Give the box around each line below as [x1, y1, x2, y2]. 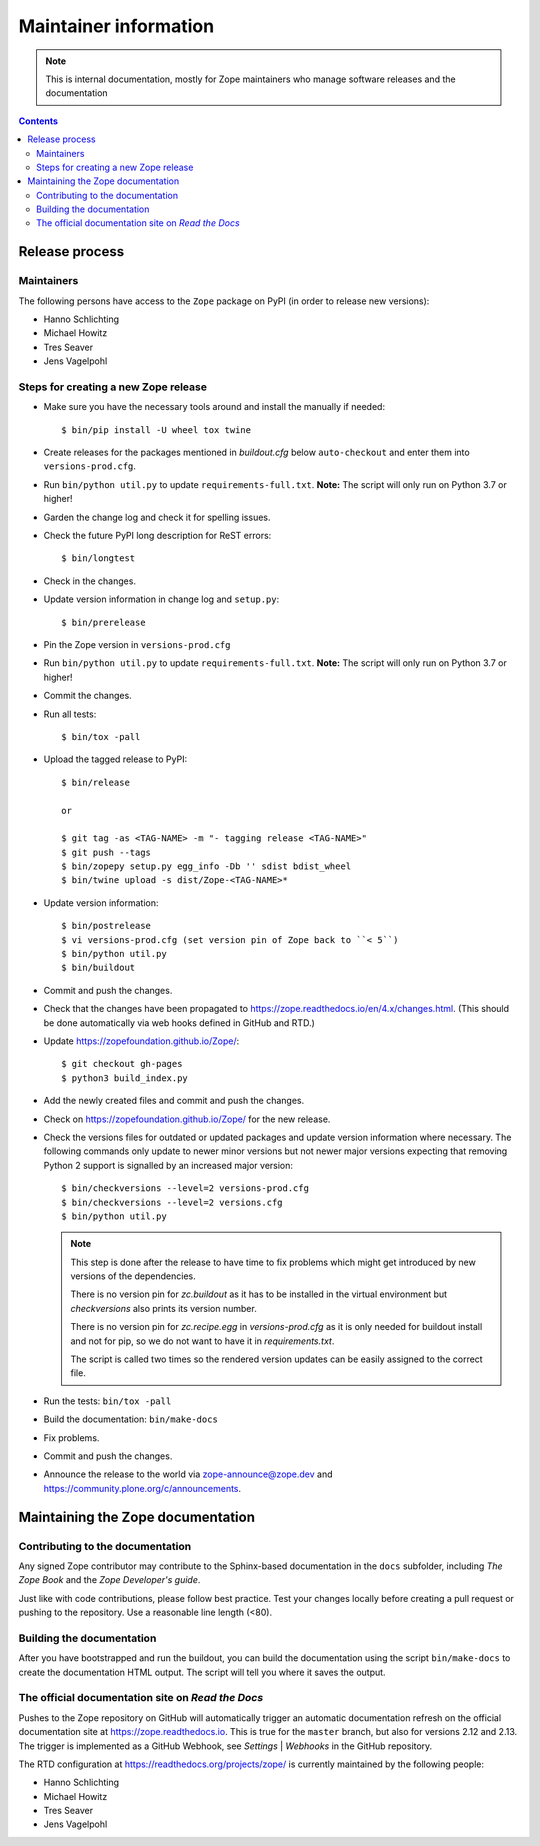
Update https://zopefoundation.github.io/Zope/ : [43, 1035, 240, 1047]
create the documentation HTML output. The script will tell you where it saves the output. [18, 1666, 386, 1678]
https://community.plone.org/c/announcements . [43, 1482, 242, 1494]
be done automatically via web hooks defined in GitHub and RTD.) [43, 1016, 315, 1029]
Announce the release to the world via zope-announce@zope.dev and [43, 1468, 334, 1480]
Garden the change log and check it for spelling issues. [43, 511, 271, 523]
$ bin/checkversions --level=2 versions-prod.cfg [61, 1183, 310, 1194]
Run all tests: [43, 708, 97, 720]
